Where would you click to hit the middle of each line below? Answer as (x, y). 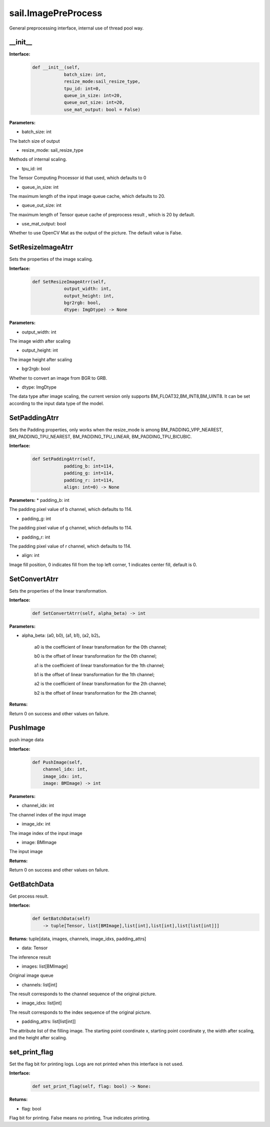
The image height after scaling (41, 359)
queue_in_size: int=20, (93, 95)
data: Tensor (35, 948)
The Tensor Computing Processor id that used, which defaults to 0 (78, 178)
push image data (26, 740)
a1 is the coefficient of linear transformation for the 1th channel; (99, 665)
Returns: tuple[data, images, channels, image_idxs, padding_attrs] (78, 939)
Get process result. (29, 896)
